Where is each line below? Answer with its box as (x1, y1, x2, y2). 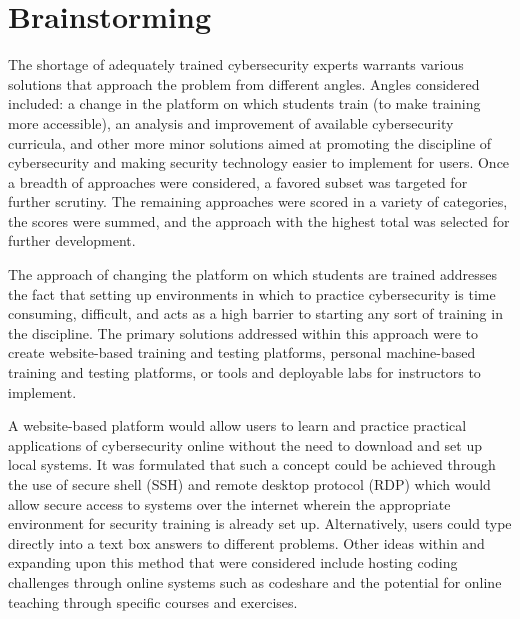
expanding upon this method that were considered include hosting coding (8, 552, 458, 573)
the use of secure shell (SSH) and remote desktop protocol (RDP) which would (8, 474, 491, 494)
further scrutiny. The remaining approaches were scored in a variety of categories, (8, 191, 508, 212)
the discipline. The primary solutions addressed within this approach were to (8, 322, 479, 343)
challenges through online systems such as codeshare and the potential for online (8, 571, 502, 592)
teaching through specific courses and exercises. (8, 591, 298, 612)
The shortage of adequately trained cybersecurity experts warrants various (8, 54, 464, 75)
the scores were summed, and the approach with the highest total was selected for (8, 210, 510, 231)
